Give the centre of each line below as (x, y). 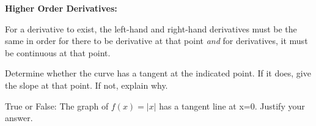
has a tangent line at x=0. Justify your (232, 106)
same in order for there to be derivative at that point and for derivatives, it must (156, 41)
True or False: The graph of (57, 106)
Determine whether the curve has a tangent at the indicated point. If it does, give (158, 73)
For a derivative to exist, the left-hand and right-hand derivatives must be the (151, 28)
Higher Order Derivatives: (61, 8)
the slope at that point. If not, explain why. (86, 85)
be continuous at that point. (58, 52)
